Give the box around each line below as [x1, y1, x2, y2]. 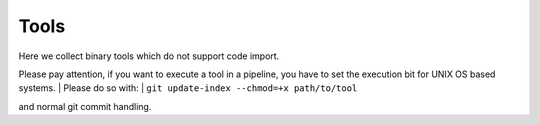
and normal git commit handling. [18, 100, 152, 112]
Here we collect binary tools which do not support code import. [18, 50, 280, 62]
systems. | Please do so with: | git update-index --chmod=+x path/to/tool [18, 82, 358, 94]
